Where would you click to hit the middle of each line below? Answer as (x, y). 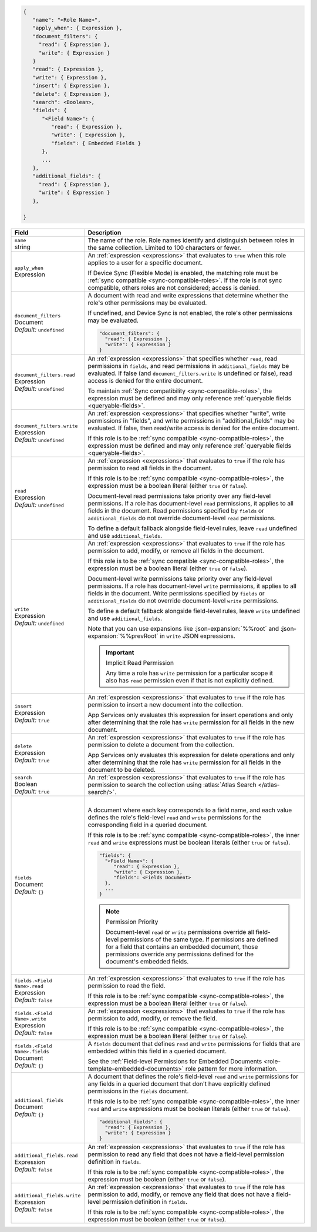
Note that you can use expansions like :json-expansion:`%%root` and (183, 629)
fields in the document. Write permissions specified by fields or (176, 594)
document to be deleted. (122, 770)
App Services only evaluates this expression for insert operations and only (190, 715)
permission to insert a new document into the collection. (166, 705)
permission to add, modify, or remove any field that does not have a (181, 1194)
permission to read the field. (127, 986)
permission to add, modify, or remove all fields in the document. (176, 551)
